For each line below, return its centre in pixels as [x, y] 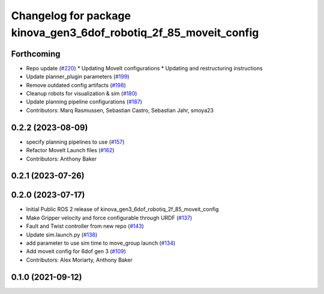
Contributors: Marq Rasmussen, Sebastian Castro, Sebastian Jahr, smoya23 [120, 110]
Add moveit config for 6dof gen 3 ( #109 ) [76, 251]
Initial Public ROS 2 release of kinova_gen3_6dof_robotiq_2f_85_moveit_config [122, 209]
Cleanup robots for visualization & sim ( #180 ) [82, 94]
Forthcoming [36, 54]
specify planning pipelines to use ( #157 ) [75, 142]
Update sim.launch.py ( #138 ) [62, 234]
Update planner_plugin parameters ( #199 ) [78, 77]
